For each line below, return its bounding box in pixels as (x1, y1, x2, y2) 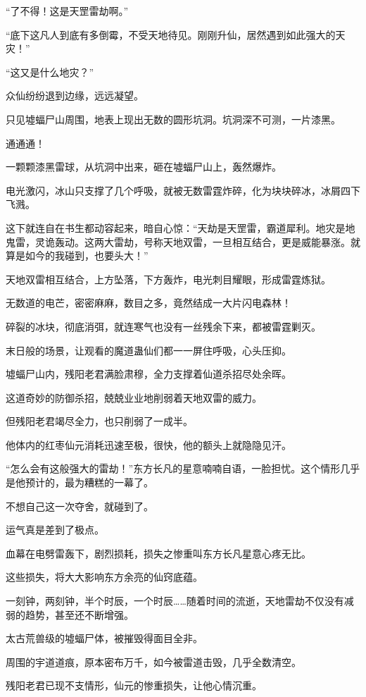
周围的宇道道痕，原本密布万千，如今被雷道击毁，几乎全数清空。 (6, 654, 301, 669)
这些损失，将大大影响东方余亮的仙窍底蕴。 (6, 569, 203, 584)
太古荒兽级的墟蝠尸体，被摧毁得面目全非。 (6, 631, 203, 646)
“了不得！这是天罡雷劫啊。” (6, 4, 129, 18)
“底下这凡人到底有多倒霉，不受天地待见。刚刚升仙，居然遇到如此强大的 (6, 27, 336, 42)
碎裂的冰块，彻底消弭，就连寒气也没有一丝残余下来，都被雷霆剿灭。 (6, 319, 321, 333)
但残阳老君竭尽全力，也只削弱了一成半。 (6, 414, 193, 428)
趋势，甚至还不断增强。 (25, 607, 134, 622)
